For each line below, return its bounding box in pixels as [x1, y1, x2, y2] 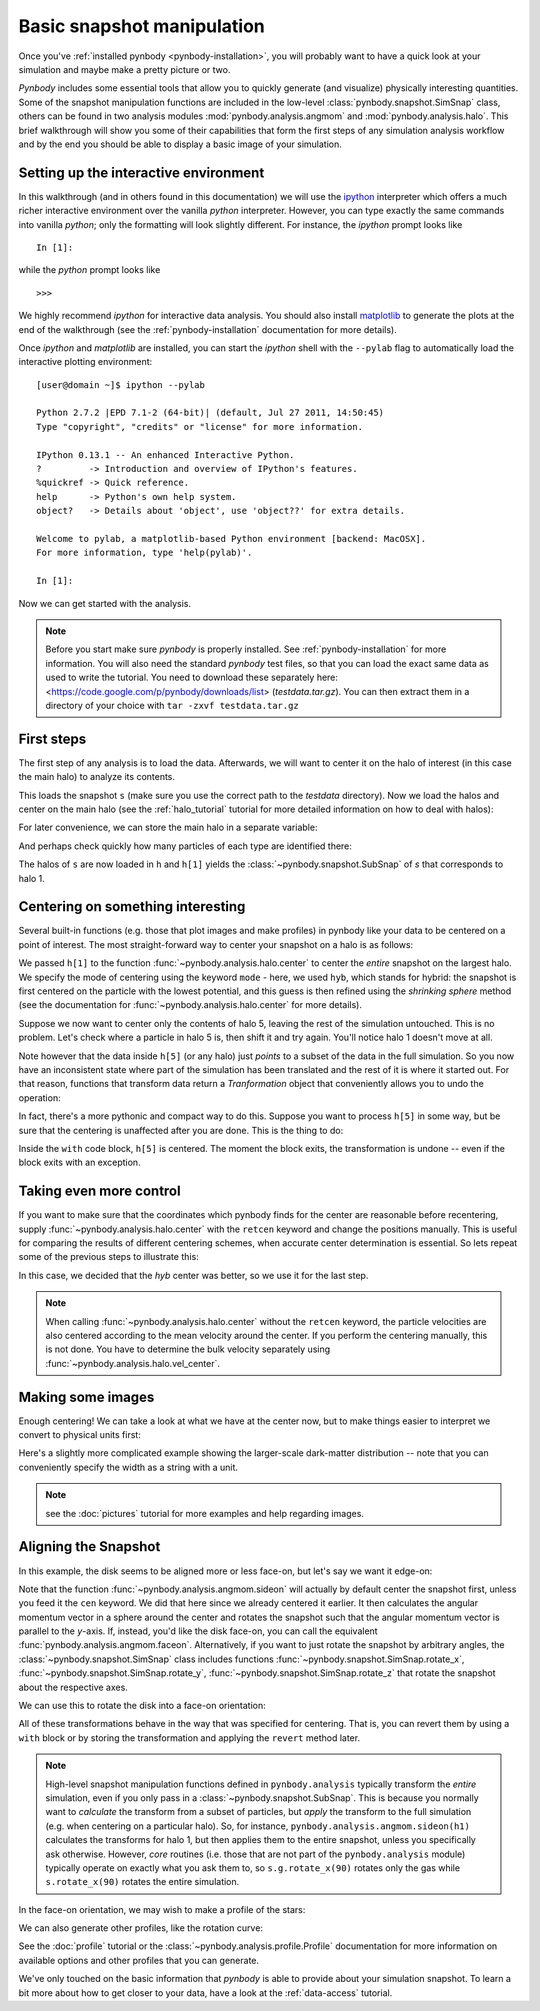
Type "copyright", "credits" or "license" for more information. [36, 421, 364, 432]
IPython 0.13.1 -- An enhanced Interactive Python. [36, 449, 295, 460]
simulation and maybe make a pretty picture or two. [18, 63, 231, 75]
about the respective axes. [18, 1681, 129, 1693]
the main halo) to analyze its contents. [18, 771, 175, 783]
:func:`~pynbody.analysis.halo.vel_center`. [45, 1357, 220, 1369]
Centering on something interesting [18, 898, 246, 915]
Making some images [18, 1388, 155, 1405]
